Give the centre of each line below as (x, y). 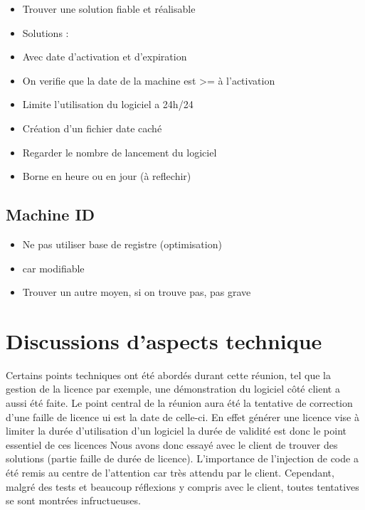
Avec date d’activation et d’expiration (105, 57)
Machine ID (51, 214)
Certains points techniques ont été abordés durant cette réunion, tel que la (169, 374)
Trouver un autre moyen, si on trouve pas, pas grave (137, 292)
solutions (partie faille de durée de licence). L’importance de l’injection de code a (182, 458)
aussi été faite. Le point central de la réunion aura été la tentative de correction (179, 403)
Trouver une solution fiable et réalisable (109, 9)
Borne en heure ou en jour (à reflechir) (107, 176)
